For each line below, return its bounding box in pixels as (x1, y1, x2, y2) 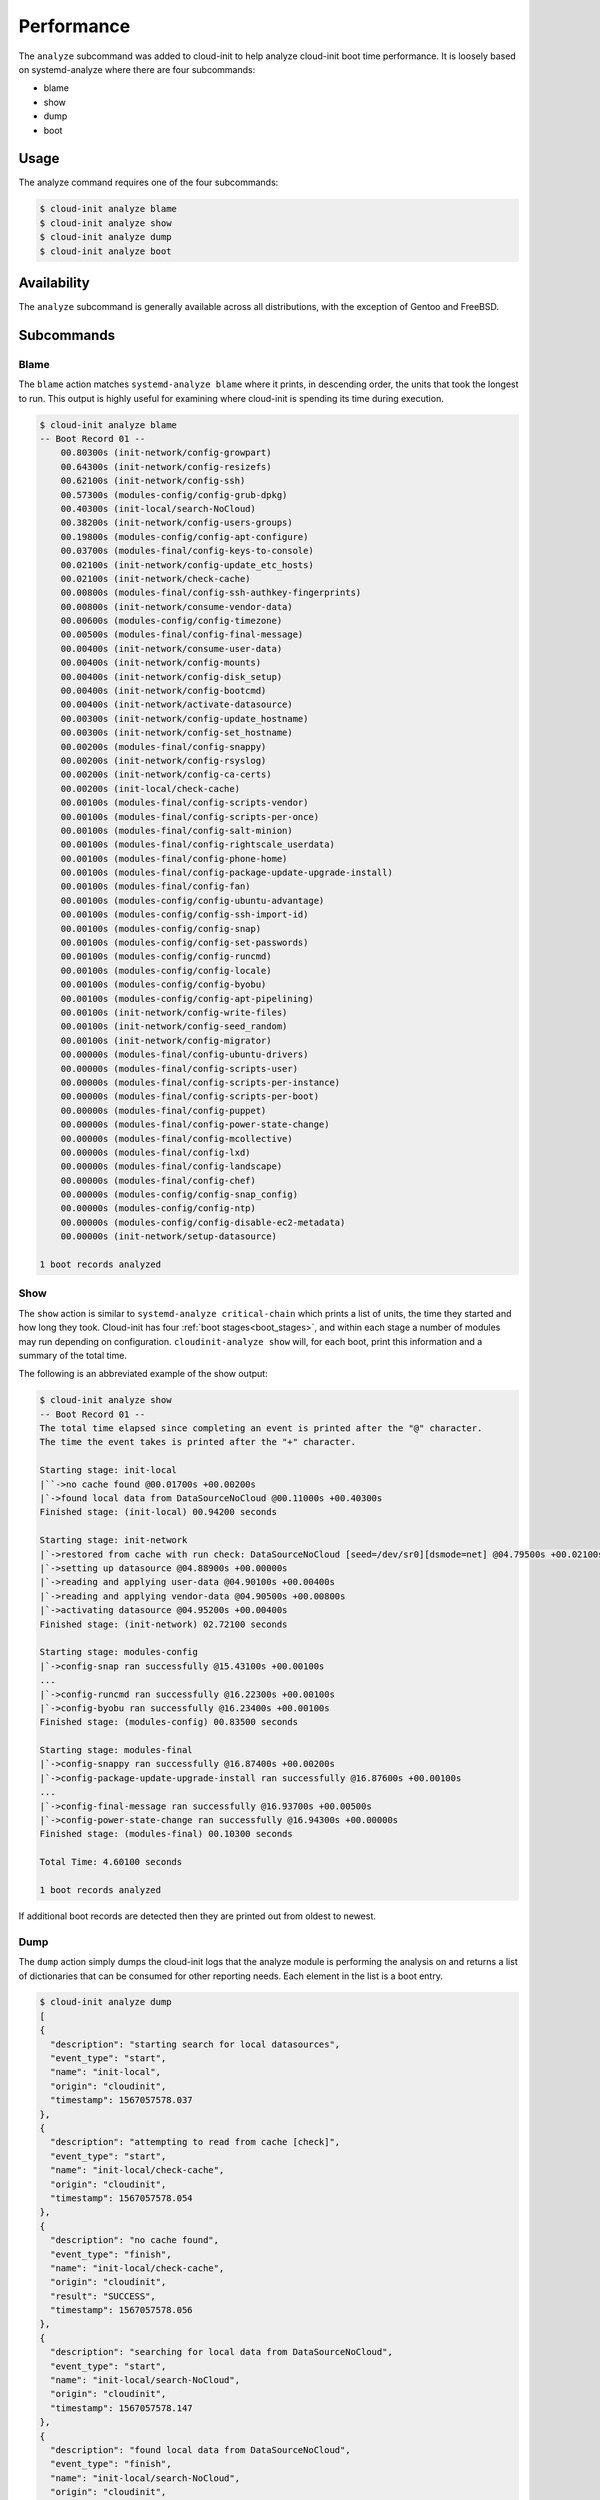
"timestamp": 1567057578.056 (50, 2305, 194, 2316)
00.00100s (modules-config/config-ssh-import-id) (60, 909, 309, 920)
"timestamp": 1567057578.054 (50, 2192, 194, 2204)
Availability (18, 274, 90, 291)
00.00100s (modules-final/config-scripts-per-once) (60, 811, 320, 822)
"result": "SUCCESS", (50, 2290, 157, 2302)
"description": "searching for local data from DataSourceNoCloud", (50, 2346, 394, 2358)
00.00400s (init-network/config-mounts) (60, 657, 262, 669)
